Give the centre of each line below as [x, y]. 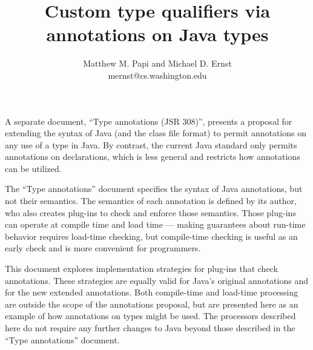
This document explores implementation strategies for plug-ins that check [141, 269]
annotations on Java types [157, 34]
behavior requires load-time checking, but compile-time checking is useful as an [151, 236]
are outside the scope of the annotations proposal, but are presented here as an [152, 304]
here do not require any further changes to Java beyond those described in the [150, 328]
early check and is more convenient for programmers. [103, 248]
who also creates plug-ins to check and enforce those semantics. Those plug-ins [150, 212]
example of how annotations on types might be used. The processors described [150, 316]
